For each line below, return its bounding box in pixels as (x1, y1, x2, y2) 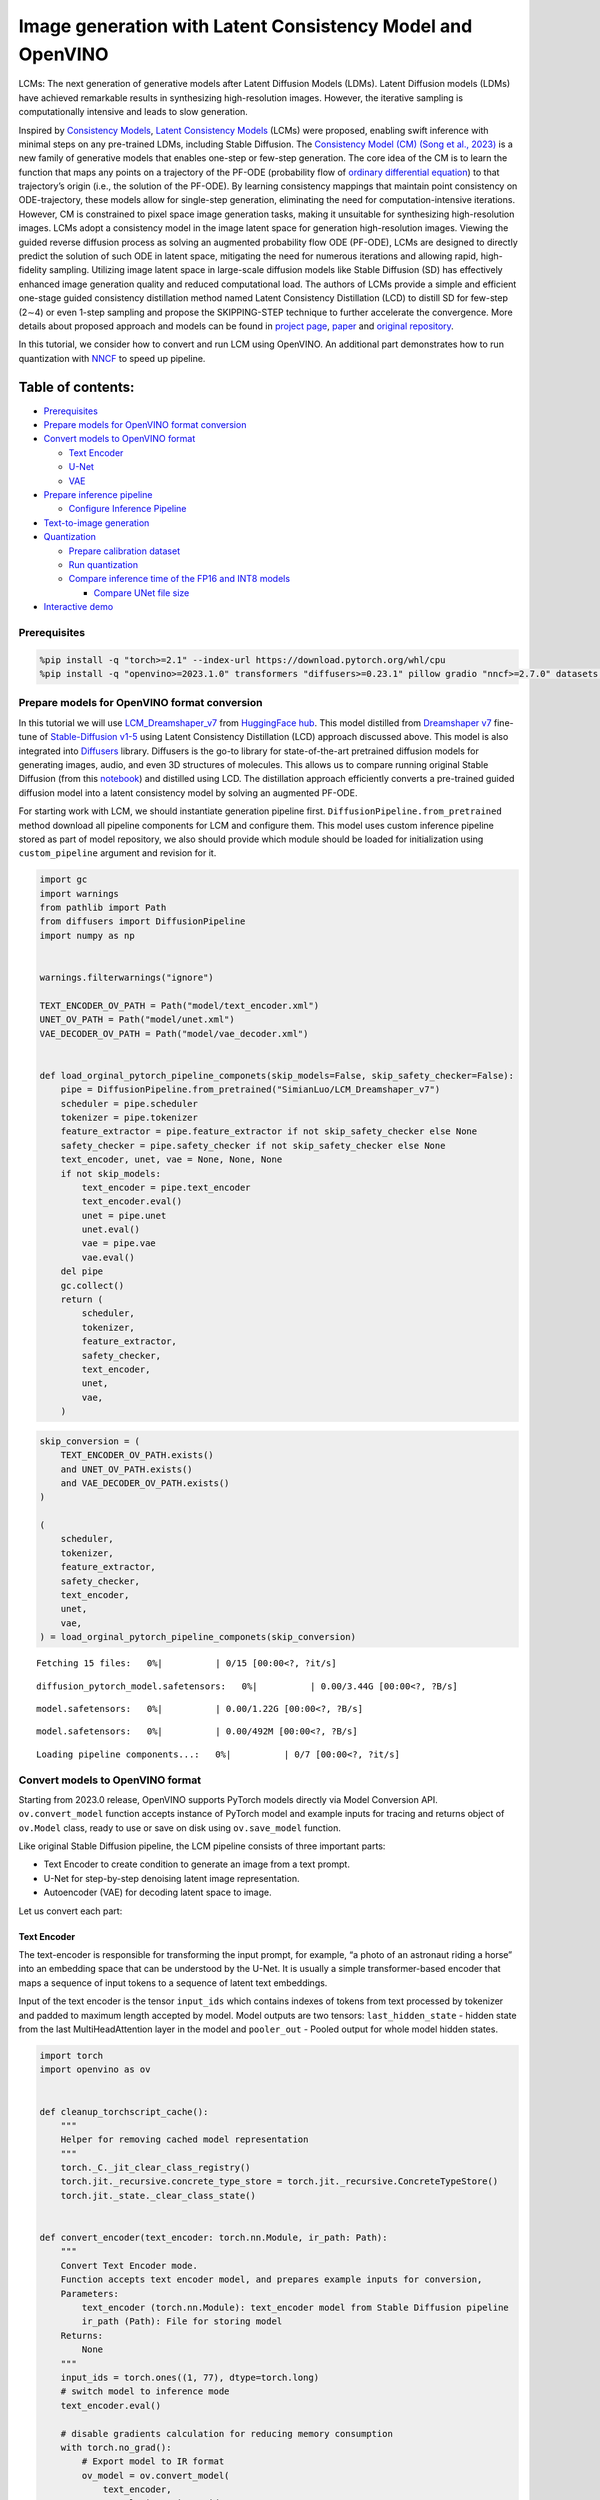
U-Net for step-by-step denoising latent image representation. (43, 1872, 300, 1884)
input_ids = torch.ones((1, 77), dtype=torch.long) (60, 2371, 320, 2383)
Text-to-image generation (43, 516, 150, 529)
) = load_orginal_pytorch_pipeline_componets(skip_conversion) (39, 1631, 357, 1643)
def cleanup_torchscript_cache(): (39, 2106, 209, 2117)
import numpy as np (39, 930, 135, 941)
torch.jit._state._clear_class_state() (60, 2190, 257, 2201)
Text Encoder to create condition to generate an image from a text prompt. (43, 1858, 350, 1870)
